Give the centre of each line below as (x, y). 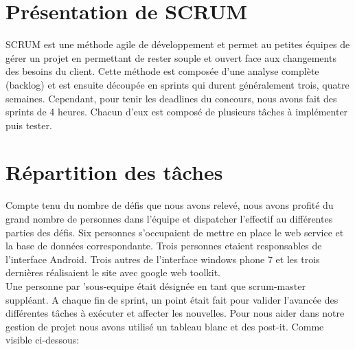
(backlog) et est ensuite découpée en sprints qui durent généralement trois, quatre (177, 84)
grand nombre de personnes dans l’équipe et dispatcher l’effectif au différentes (169, 218)
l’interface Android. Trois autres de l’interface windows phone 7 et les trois (163, 259)
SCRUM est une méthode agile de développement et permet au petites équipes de (178, 44)
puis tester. (29, 125)
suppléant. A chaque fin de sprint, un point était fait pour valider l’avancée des (172, 299)
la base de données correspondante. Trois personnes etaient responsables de (164, 246)
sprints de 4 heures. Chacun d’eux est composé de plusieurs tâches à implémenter (177, 112)
